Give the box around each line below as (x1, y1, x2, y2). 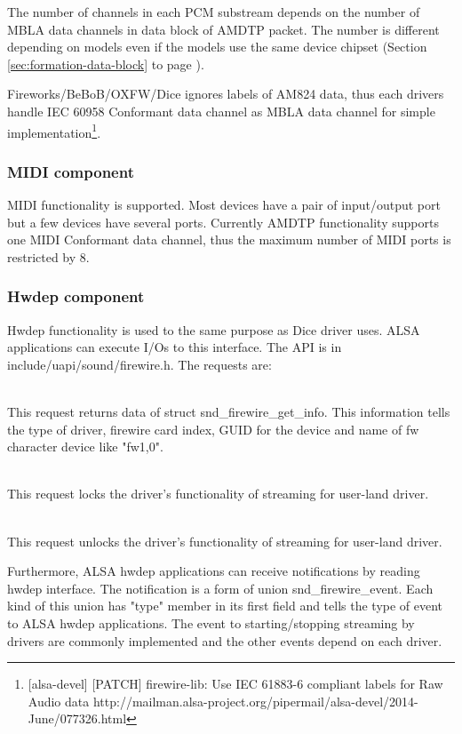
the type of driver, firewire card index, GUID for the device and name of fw (7, 419, 419, 438)
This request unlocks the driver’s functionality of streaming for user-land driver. (7, 531, 442, 550)
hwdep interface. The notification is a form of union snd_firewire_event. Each (7, 578, 434, 597)
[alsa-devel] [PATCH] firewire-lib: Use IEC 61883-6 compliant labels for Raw (28, 674, 443, 693)
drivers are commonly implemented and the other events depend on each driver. (7, 631, 442, 650)
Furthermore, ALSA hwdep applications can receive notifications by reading (7, 562, 420, 580)
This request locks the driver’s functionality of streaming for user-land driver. (7, 484, 429, 503)
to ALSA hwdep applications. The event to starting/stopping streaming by (7, 613, 415, 632)
